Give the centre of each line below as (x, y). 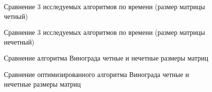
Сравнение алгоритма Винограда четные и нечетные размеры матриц (106, 58)
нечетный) (19, 41)
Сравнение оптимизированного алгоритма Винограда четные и (97, 74)
